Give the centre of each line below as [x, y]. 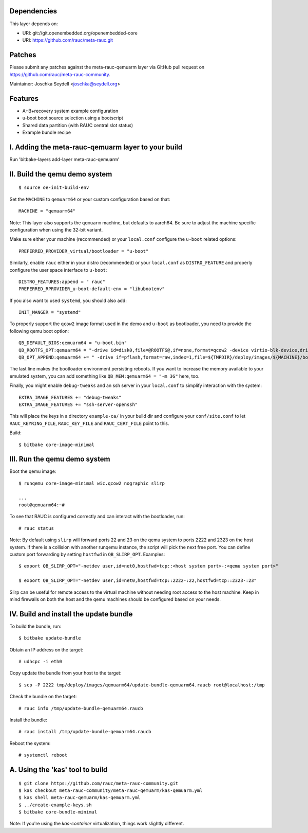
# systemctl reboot [43, 755]
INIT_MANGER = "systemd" [50, 312]
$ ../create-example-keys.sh [55, 805]
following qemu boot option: [39, 331]
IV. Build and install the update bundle [71, 614]
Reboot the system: [30, 743]
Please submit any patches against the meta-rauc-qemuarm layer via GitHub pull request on [107, 67]
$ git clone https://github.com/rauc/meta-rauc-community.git [99, 783]
